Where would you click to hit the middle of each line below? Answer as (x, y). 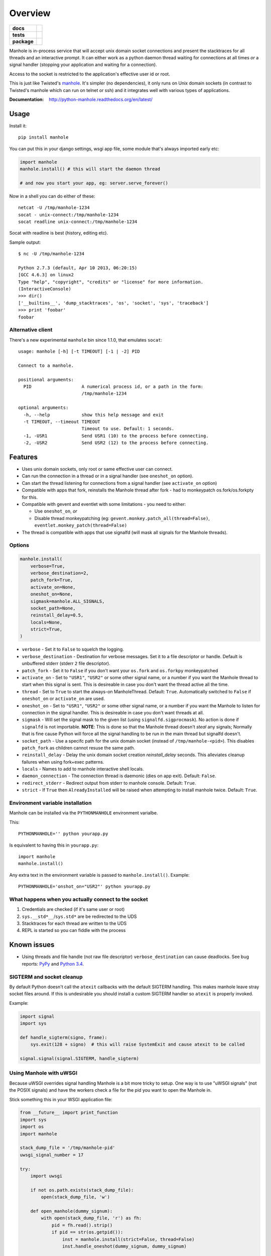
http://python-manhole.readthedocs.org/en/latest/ (101, 99)
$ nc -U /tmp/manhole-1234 (51, 254)
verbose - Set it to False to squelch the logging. (73, 649)
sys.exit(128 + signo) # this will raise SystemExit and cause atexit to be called (138, 1044)
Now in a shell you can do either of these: (52, 196)
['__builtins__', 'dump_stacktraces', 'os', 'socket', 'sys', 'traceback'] (113, 303)
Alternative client (31, 330)
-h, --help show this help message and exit (94, 415)
